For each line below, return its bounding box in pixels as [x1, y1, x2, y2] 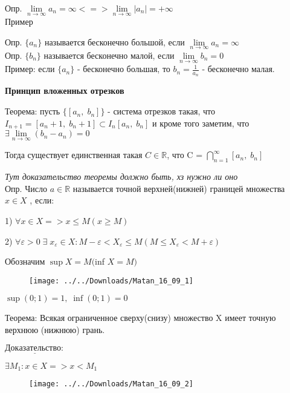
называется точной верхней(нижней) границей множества [72, 182, 285, 194]
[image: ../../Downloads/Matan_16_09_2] [29, 380, 194, 389]
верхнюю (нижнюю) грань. [5, 323, 105, 335]
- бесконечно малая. [202, 62, 275, 75]
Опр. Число [5, 182, 47, 194]
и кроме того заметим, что [152, 116, 250, 129]
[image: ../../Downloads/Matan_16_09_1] [29, 276, 194, 285]
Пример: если [5, 62, 55, 75]
